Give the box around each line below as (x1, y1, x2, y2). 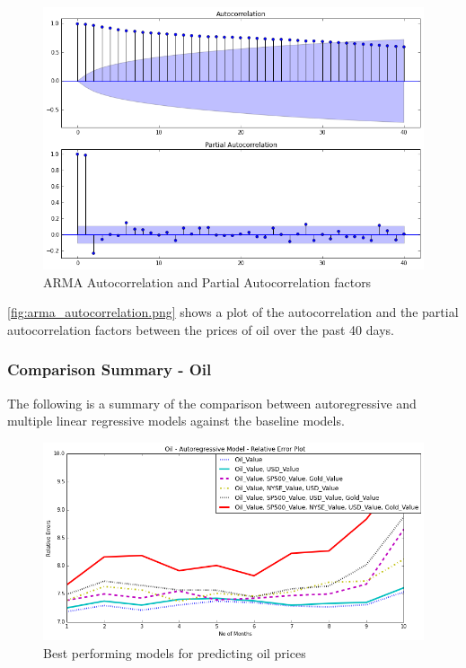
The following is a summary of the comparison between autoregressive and (7, 393, 417, 412)
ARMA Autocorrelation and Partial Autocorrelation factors (43, 272, 372, 291)
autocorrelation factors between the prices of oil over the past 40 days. (7, 320, 394, 338)
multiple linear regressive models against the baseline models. (7, 411, 345, 430)
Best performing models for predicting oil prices (43, 643, 306, 662)
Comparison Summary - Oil (7, 358, 212, 381)
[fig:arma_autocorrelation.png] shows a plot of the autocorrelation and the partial (7, 303, 459, 321)
